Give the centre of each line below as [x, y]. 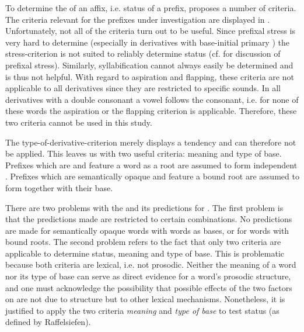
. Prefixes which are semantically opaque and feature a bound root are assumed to [152, 176]
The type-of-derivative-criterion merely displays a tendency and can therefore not [151, 142]
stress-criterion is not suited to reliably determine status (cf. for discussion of [143, 53]
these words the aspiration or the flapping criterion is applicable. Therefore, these [151, 111]
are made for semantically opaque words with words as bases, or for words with [147, 230]
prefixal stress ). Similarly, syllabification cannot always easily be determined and [149, 65]
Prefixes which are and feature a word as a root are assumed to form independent [151, 165]
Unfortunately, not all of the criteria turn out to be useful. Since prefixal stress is [150, 31]
